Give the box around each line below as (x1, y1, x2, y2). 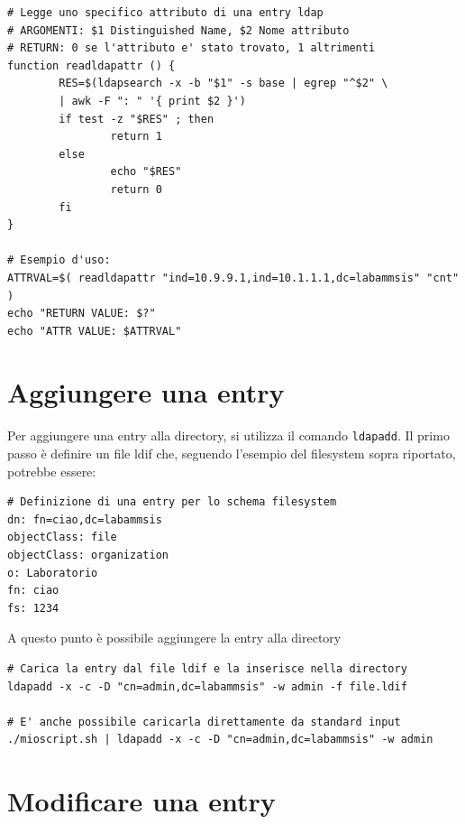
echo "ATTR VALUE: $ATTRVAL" (7, 324, 182, 338)
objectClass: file (7, 531, 117, 544)
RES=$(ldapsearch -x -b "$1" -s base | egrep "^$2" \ (59, 77, 388, 90)
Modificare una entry (7, 782, 276, 819)
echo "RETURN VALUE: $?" (7, 307, 156, 320)
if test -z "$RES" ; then (59, 112, 214, 125)
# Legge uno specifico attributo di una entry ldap (7, 6, 324, 19)
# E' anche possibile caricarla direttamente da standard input (7, 715, 401, 728)
